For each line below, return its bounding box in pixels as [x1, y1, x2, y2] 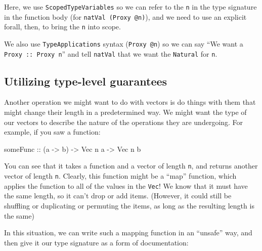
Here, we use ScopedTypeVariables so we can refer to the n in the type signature [4, 2, 257, 12]
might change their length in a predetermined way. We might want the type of [4, 107, 247, 117]
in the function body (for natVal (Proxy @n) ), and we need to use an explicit [4, 11, 247, 22]
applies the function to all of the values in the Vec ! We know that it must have [4, 180, 248, 191]
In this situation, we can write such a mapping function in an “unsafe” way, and [4, 227, 252, 238]
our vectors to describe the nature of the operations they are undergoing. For [4, 116, 243, 127]
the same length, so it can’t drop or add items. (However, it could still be [4, 190, 232, 201]
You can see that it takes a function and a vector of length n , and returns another [4, 160, 258, 171]
